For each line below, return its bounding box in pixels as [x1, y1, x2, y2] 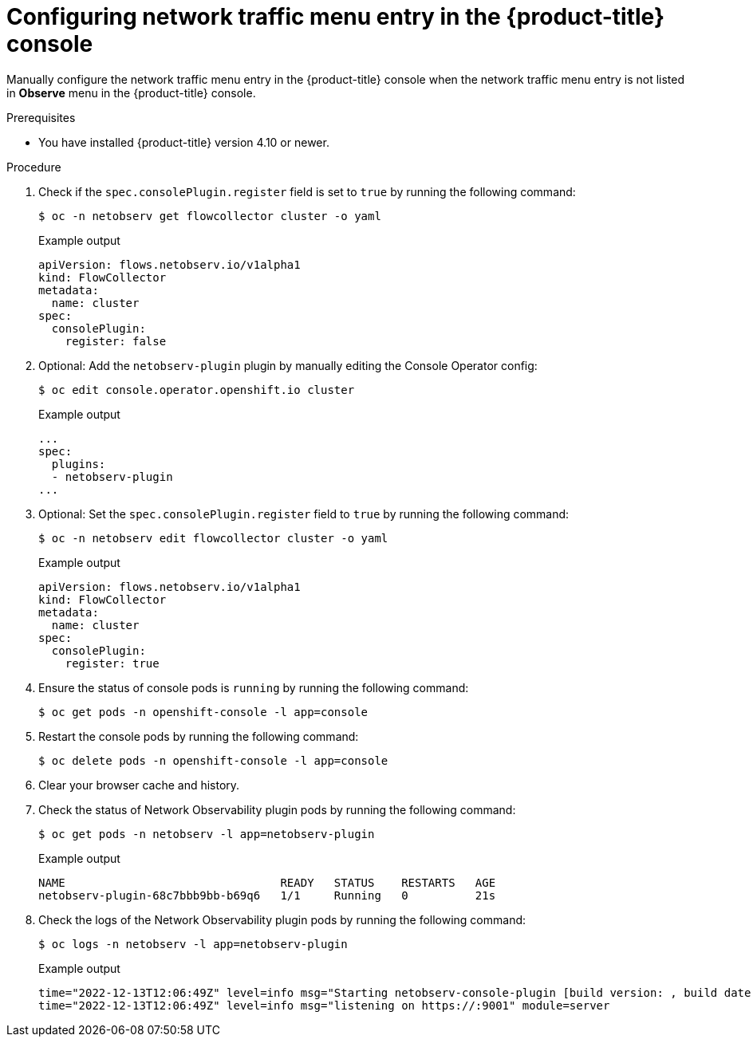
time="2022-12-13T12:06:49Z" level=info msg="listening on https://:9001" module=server [38, 998, 610, 1012]
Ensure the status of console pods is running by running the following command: [38, 680, 469, 695]
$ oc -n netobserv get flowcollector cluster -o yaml [38, 209, 381, 222]
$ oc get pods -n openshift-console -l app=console [38, 705, 369, 718]
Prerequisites [6, 110, 76, 124]
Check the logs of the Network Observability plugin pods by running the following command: [38, 912, 526, 927]
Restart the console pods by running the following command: [38, 729, 359, 743]
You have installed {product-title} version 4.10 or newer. [38, 135, 329, 149]
